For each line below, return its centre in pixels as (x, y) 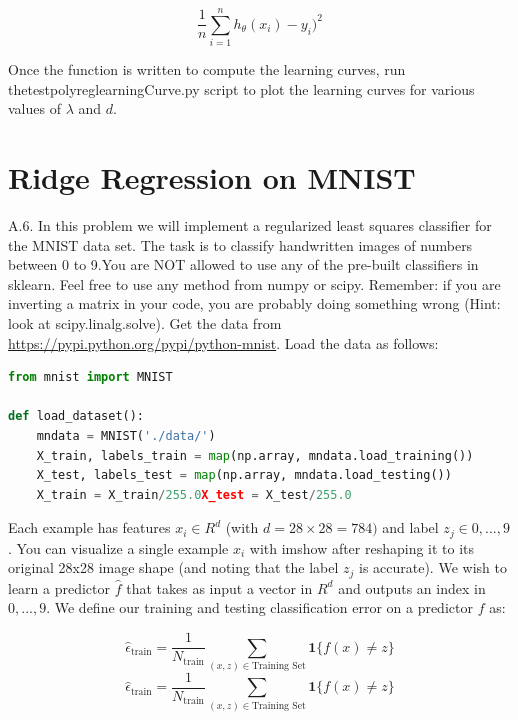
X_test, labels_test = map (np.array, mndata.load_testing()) (244, 475)
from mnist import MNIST (90, 377)
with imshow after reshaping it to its (362, 547)
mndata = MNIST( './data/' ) (126, 435)
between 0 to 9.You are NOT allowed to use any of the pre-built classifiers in (243, 264)
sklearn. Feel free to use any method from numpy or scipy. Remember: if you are (254, 283)
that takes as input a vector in (219, 587)
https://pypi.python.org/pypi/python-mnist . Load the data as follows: (223, 342)
